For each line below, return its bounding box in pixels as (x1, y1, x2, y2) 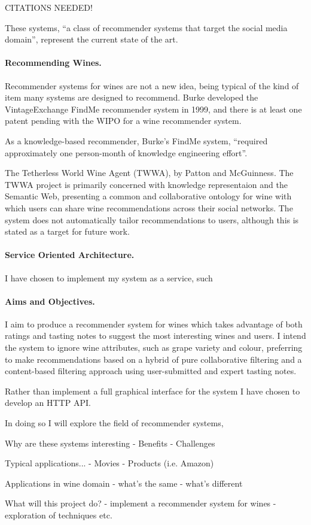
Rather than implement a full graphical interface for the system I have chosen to (5, 384, 300, 397)
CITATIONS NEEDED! (5, 1, 93, 13)
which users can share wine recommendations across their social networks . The (5, 201, 293, 214)
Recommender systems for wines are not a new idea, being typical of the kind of (5, 79, 299, 92)
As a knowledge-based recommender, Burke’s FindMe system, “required (5, 134, 268, 147)
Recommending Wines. (5, 56, 102, 69)
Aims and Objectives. (5, 295, 95, 307)
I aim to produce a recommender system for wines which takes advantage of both (5, 317, 303, 330)
